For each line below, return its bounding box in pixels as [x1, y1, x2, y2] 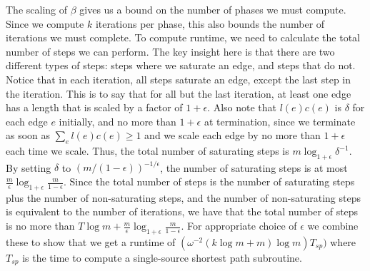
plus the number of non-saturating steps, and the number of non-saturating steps [6, 190, 361, 205]
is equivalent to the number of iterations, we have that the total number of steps [6, 204, 359, 219]
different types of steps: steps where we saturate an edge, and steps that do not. [6, 58, 356, 73]
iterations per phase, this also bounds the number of [95, 16, 325, 31]
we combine [307, 218, 359, 233]
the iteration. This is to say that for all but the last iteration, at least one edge [6, 86, 351, 101]
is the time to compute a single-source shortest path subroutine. [22, 250, 302, 265]
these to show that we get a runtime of [6, 234, 176, 249]
